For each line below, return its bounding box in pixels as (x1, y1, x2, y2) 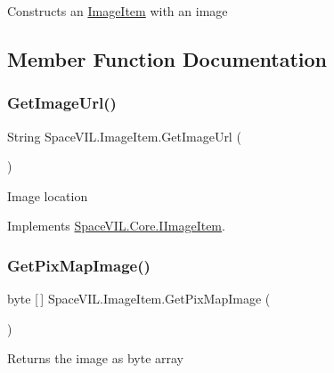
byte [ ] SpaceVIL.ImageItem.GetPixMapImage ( (7, 289, 271, 308)
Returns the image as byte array (7, 349, 184, 368)
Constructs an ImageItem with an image (7, 2, 228, 20)
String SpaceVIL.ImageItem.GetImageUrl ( (7, 126, 241, 145)
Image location (7, 186, 88, 205)
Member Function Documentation (7, 45, 328, 72)
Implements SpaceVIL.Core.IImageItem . (7, 216, 225, 235)
